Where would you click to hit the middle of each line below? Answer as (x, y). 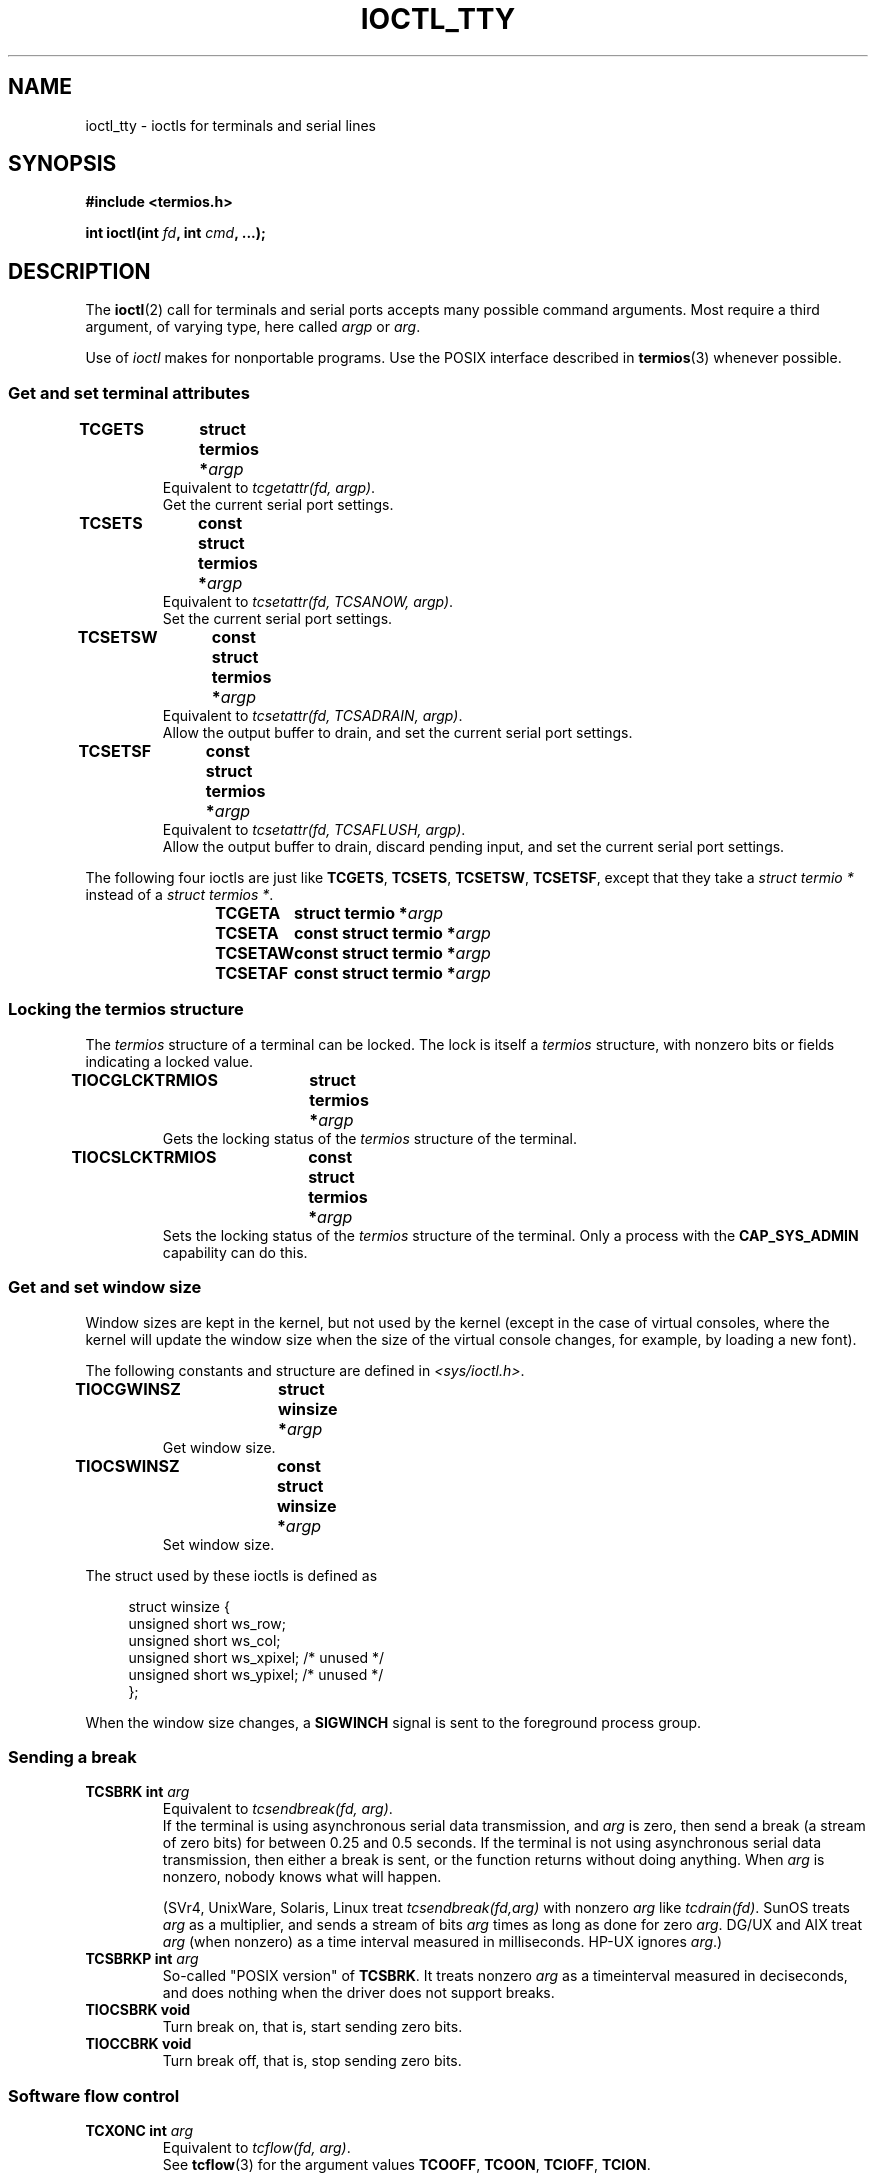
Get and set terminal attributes (129, 392)
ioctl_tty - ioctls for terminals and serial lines (230, 125)
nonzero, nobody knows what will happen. (302, 1877)
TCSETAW (255, 953)
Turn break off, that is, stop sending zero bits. (312, 2061)
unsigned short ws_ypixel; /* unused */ (256, 1674)
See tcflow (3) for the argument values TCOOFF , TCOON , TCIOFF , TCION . (406, 2165)
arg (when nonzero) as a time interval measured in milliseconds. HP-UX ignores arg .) (442, 1942)
